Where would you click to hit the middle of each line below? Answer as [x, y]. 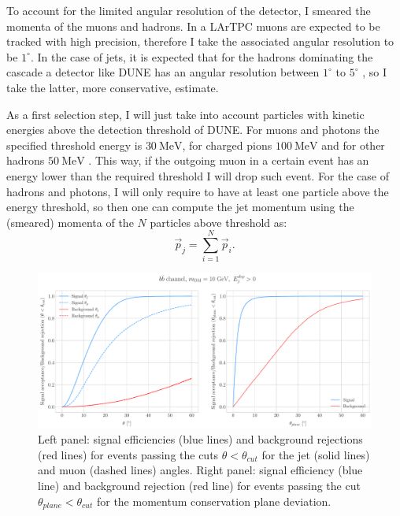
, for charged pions [227, 145]
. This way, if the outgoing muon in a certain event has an [229, 160]
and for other [353, 145]
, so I [374, 72]
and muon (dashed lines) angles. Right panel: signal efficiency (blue [200, 470]
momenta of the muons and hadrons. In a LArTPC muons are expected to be [193, 26]
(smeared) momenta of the [70, 222]
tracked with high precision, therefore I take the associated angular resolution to [200, 41]
